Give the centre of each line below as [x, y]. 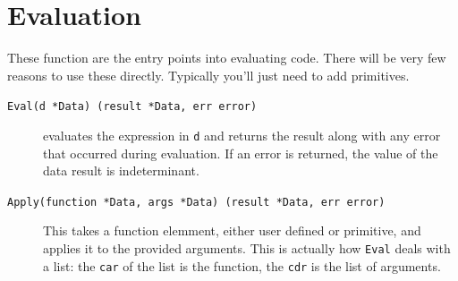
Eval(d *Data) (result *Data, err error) [132, 107]
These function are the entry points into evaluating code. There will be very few [227, 58]
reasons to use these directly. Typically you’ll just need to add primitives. [208, 75]
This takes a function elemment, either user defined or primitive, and [232, 230]
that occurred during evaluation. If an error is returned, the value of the [241, 153]
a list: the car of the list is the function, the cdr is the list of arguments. [242, 265]
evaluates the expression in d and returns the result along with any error [242, 135]
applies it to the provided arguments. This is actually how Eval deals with [247, 248]
